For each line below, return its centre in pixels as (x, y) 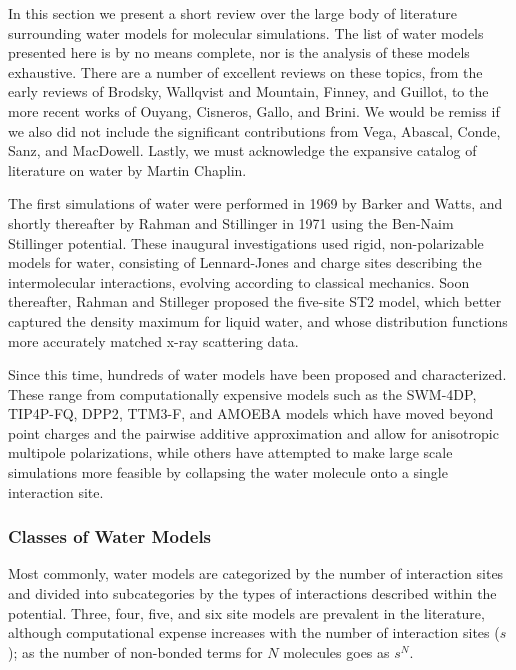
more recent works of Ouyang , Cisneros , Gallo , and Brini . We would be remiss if (254, 110)
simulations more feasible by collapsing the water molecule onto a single (228, 472)
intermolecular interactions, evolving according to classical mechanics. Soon (239, 281)
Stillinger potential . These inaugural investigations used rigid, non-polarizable (246, 242)
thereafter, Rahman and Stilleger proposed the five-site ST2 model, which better (255, 301)
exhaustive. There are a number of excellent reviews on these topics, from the (245, 71)
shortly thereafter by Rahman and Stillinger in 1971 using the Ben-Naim (231, 222)
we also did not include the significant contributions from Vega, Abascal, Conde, (254, 130)
